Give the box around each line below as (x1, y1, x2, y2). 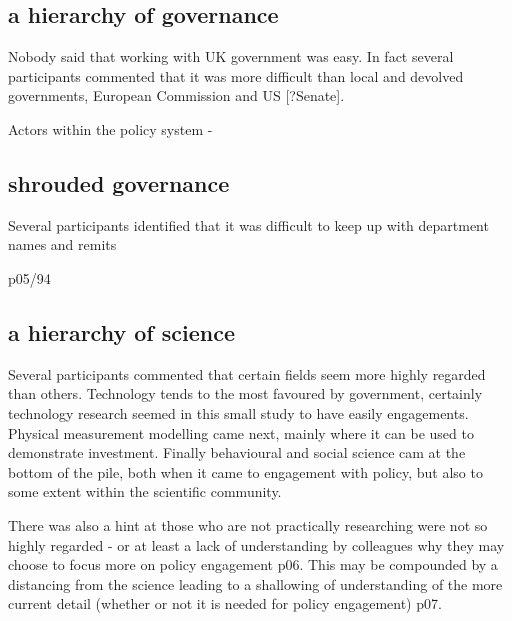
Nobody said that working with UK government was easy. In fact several (8, 46, 454, 67)
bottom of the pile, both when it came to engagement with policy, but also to (8, 461, 483, 482)
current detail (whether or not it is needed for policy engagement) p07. (8, 593, 442, 614)
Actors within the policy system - (8, 118, 213, 139)
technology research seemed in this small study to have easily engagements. (8, 402, 469, 423)
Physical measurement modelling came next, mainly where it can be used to (8, 422, 474, 443)
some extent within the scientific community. (8, 481, 282, 502)
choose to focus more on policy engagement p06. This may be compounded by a (8, 554, 498, 575)
